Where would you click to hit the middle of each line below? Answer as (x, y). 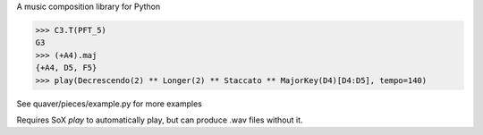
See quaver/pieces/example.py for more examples (110, 104)
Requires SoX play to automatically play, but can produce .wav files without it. (160, 120)
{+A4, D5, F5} (66, 68)
